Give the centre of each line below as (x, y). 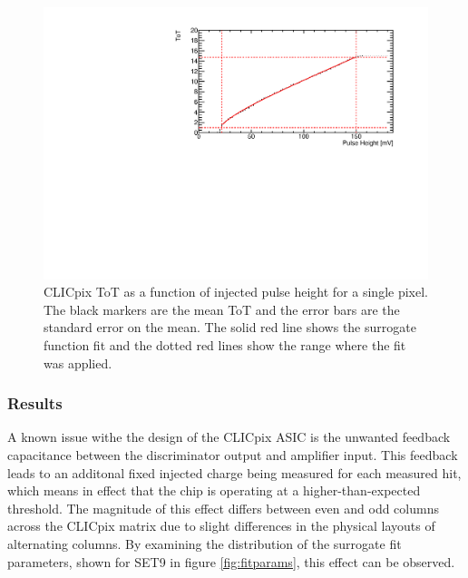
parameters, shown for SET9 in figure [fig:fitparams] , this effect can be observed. (231, 561)
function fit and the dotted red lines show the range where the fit (225, 345)
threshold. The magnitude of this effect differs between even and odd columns (223, 508)
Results (35, 403)
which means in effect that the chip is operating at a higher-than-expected (214, 490)
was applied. (78, 362)
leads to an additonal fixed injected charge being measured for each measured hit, (234, 472)
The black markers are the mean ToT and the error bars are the (222, 309)
